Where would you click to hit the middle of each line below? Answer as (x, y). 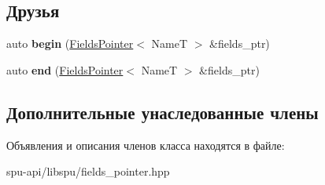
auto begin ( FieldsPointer (70, 44)
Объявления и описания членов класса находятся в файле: (146, 145)
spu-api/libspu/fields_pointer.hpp (88, 171)
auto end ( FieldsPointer (65, 69)
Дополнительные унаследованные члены (162, 112)
